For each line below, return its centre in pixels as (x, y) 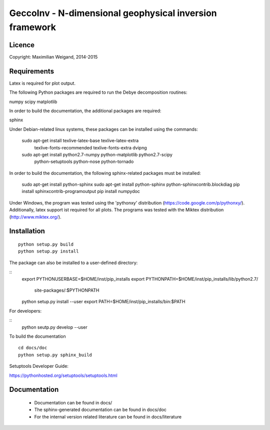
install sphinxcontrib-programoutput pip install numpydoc (81, 191)
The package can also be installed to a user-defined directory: (73, 263)
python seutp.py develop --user (54, 327)
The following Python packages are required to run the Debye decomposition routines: (98, 92)
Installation (27, 231)
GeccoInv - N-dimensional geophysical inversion (113, 13)
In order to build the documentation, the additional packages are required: (85, 111)
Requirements (32, 71)
